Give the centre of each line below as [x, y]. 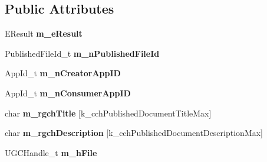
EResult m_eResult [44, 33]
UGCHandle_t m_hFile [51, 152]
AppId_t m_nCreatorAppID [63, 73]
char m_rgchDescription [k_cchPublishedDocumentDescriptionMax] [134, 133]
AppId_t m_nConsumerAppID [68, 93]
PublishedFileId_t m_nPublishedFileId [82, 53]
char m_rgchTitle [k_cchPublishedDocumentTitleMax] [108, 113]
